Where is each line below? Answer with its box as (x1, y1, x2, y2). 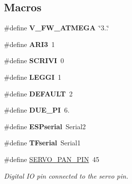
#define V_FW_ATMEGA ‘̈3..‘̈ (4, 23, 109, 33)
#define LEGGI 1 (4, 71, 61, 82)
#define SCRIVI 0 (4, 55, 64, 66)
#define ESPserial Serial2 (4, 121, 86, 131)
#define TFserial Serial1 (4, 138, 81, 148)
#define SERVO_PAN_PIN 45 (4, 154, 99, 164)
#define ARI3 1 (4, 39, 55, 49)
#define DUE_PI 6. (4, 105, 70, 115)
